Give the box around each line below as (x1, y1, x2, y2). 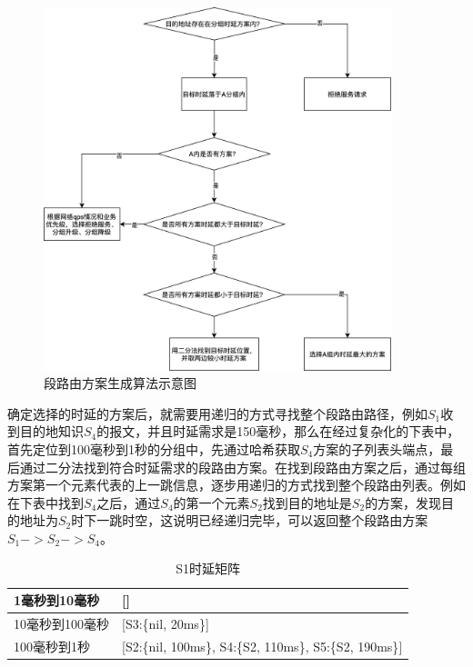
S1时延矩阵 (176, 559, 241, 578)
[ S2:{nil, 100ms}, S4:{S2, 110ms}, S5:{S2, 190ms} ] (122, 636, 403, 655)
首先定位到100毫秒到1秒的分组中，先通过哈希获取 (7, 439, 300, 458)
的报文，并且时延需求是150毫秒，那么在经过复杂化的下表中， (96, 422, 460, 441)
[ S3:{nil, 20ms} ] (122, 613, 209, 632)
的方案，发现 (365, 493, 442, 512)
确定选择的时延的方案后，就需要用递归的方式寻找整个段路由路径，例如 (7, 403, 428, 423)
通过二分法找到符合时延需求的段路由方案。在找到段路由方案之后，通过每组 (19, 457, 466, 476)
